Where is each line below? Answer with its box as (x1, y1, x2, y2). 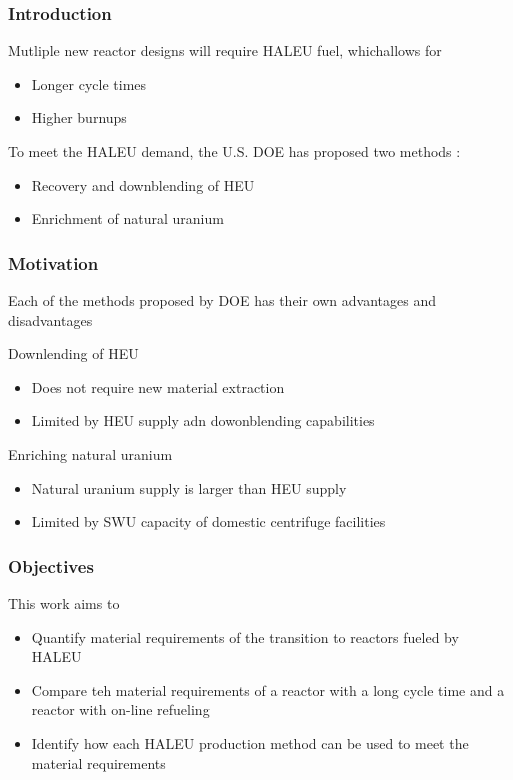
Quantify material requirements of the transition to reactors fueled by (31, 626, 459, 647)
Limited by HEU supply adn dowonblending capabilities (31, 410, 375, 431)
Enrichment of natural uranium (31, 208, 224, 229)
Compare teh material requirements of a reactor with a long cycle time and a (31, 679, 505, 700)
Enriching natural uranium (8, 443, 173, 464)
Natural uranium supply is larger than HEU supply (31, 477, 347, 498)
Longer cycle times (31, 73, 147, 94)
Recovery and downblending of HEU (31, 174, 255, 195)
